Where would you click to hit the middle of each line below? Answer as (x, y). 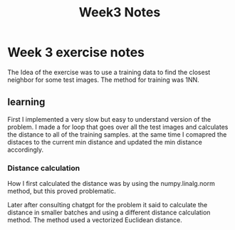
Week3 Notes (120, 12)
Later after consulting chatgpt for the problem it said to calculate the (108, 205)
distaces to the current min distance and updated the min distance (105, 142)
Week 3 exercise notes (76, 52)
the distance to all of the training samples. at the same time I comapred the (117, 134)
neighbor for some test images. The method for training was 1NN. (103, 80)
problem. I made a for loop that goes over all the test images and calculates (118, 127)
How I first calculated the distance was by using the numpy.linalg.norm (111, 184)
